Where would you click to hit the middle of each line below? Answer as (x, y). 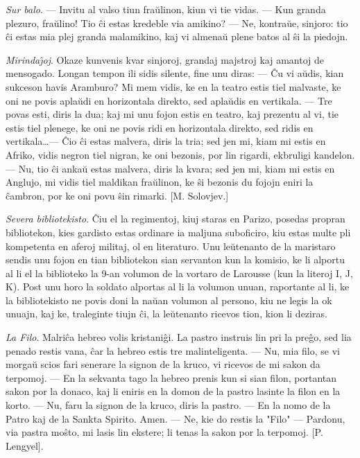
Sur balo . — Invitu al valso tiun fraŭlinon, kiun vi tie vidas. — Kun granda (166, 9)
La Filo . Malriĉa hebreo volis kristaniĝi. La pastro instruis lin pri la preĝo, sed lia (179, 337)
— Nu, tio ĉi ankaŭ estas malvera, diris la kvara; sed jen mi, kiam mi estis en (170, 168)
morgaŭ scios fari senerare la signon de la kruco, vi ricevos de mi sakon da (163, 364)
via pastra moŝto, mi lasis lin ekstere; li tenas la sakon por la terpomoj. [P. (164, 432)
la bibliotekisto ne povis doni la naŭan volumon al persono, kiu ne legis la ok (169, 300)
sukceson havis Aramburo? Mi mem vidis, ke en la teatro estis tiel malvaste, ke (173, 86)
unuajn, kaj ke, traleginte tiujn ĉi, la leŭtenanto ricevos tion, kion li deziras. (166, 314)
